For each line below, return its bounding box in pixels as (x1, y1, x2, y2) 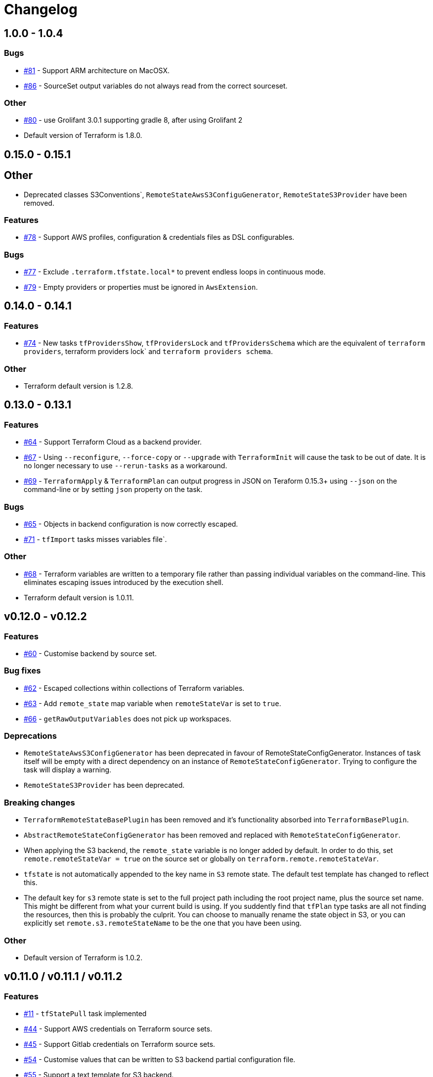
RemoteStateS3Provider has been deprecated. (24, 781, 185, 790)
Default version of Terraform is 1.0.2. (24, 953, 143, 962)
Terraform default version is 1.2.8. (24, 382, 133, 391)
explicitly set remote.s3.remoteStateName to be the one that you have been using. (24, 919, 302, 928)
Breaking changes (4, 797, 75, 808)
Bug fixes (4, 666, 41, 676)
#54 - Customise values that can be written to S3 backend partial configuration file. (24, 1055, 296, 1064)
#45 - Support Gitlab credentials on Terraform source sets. (24, 1040, 216, 1049)
